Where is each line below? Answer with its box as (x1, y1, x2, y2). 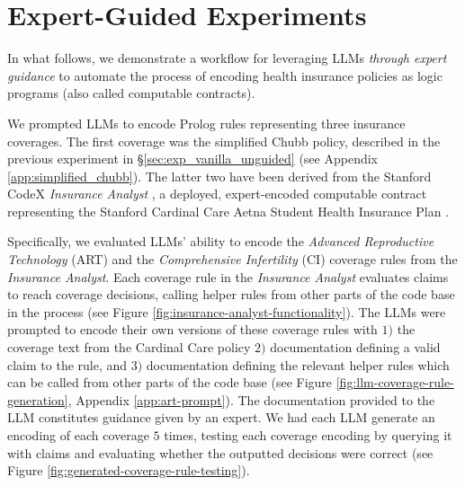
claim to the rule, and (7, 355, 128, 374)
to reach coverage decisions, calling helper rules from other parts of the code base (7, 285, 455, 304)
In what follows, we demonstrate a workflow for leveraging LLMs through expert (7, 49, 447, 67)
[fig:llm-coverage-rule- (335, 373, 454, 392)
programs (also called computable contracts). (7, 84, 255, 102)
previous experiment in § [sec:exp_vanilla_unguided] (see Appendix (7, 149, 378, 168)
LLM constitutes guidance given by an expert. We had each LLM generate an (7, 408, 435, 427)
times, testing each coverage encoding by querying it (164, 426, 452, 444)
